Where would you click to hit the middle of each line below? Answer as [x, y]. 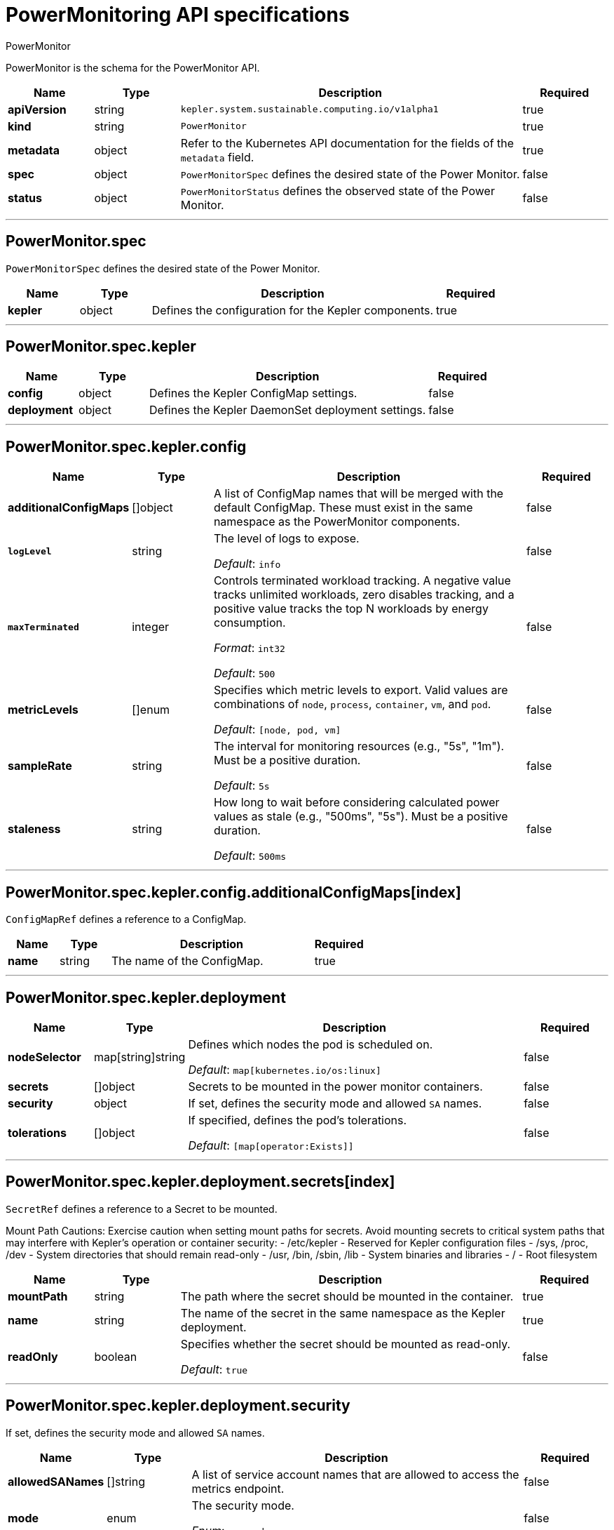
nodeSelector [45, 1057]
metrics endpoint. [238, 1488]
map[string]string [139, 1057]
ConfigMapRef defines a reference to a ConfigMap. [126, 919]
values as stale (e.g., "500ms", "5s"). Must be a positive [361, 817]
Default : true [214, 1369]
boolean [116, 1356]
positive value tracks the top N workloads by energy [351, 609]
